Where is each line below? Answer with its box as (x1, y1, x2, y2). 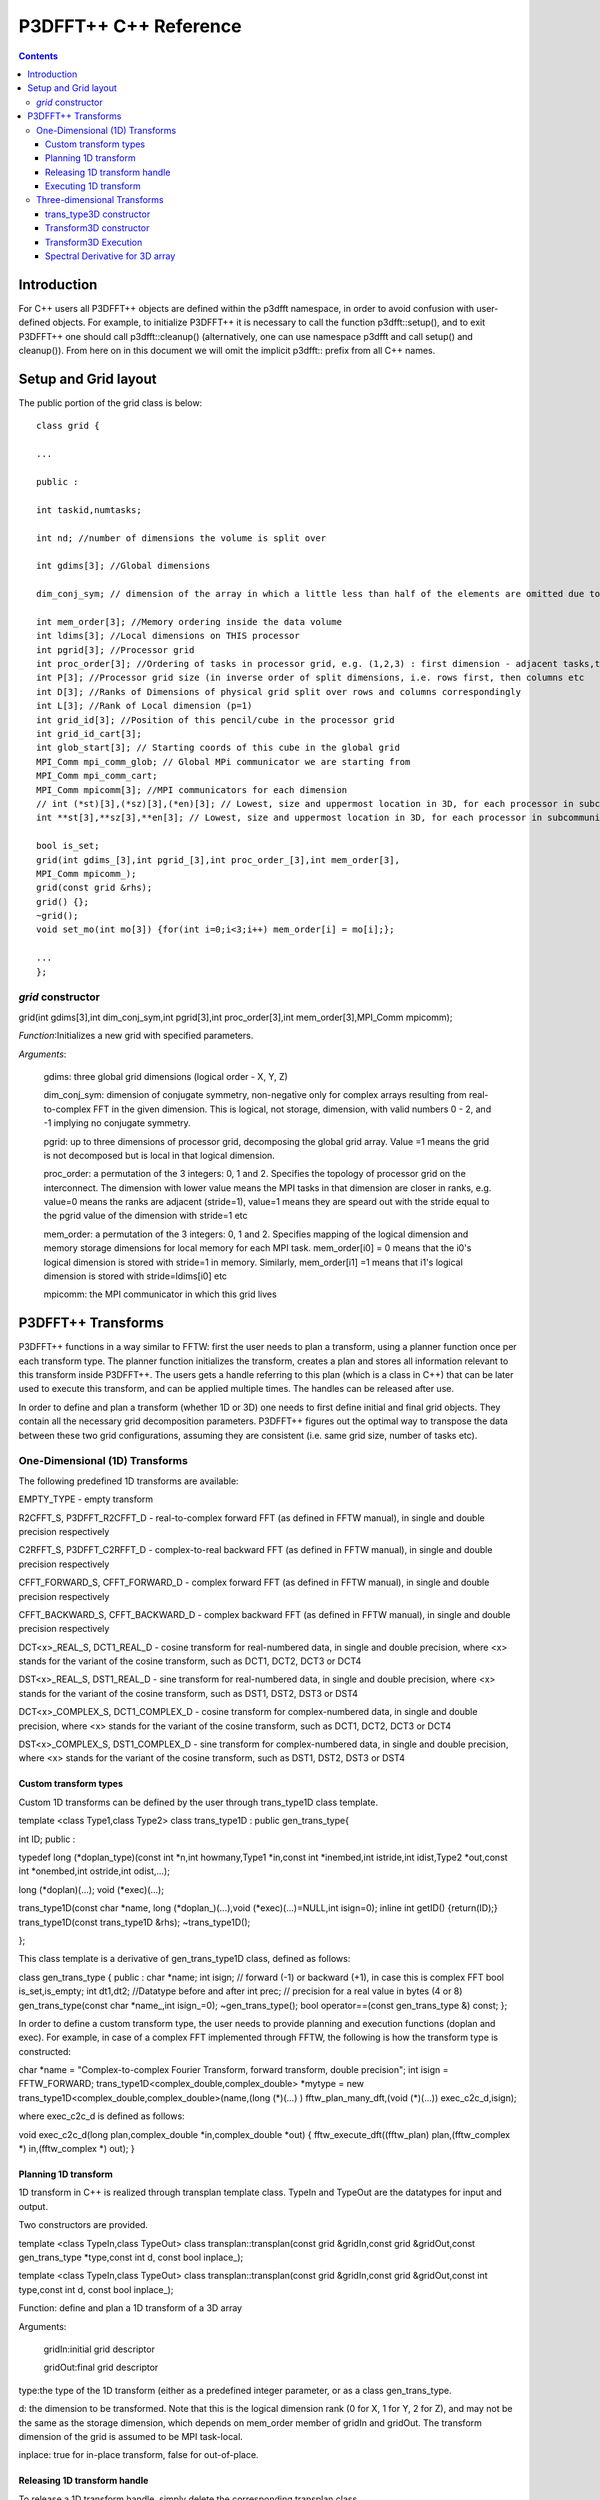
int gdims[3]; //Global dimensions (36, 560, 211, 572)
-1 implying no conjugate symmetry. (43, 1117, 192, 1129)
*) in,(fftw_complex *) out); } (18, 2143, 135, 2155)
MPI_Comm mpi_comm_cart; (36, 770, 158, 782)
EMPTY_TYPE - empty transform (18, 1493, 154, 1505)
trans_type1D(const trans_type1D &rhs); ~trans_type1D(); (18, 1916, 251, 1928)
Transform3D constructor (45, 222, 150, 234)
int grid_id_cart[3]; (36, 728, 142, 739)
